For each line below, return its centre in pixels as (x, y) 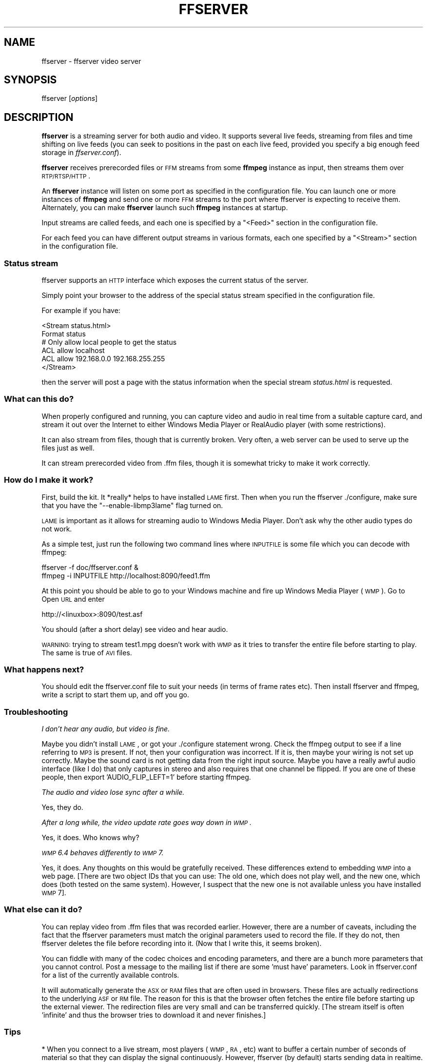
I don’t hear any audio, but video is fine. (106, 729)
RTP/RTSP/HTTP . (66, 176)
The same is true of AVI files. (87, 652)
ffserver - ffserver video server (91, 61)
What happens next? (44, 669)
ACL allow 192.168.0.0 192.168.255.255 (103, 359)
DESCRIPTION (39, 117)
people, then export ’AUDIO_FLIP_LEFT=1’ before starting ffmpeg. (146, 777)
